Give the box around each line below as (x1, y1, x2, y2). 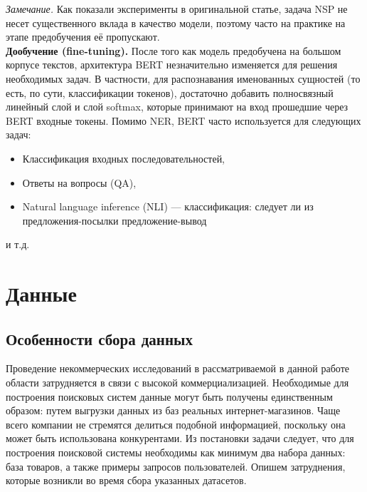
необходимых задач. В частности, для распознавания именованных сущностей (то (6, 71, 361, 86)
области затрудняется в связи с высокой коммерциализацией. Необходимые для (6, 375, 349, 390)
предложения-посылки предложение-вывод (22, 212, 207, 227)
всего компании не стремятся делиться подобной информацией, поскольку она (6, 416, 346, 431)
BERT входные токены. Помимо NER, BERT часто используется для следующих (6, 113, 361, 128)
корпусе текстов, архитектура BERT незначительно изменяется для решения (6, 57, 338, 72)
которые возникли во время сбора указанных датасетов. (6, 473, 247, 488)
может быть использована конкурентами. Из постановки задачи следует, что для (6, 431, 354, 446)
